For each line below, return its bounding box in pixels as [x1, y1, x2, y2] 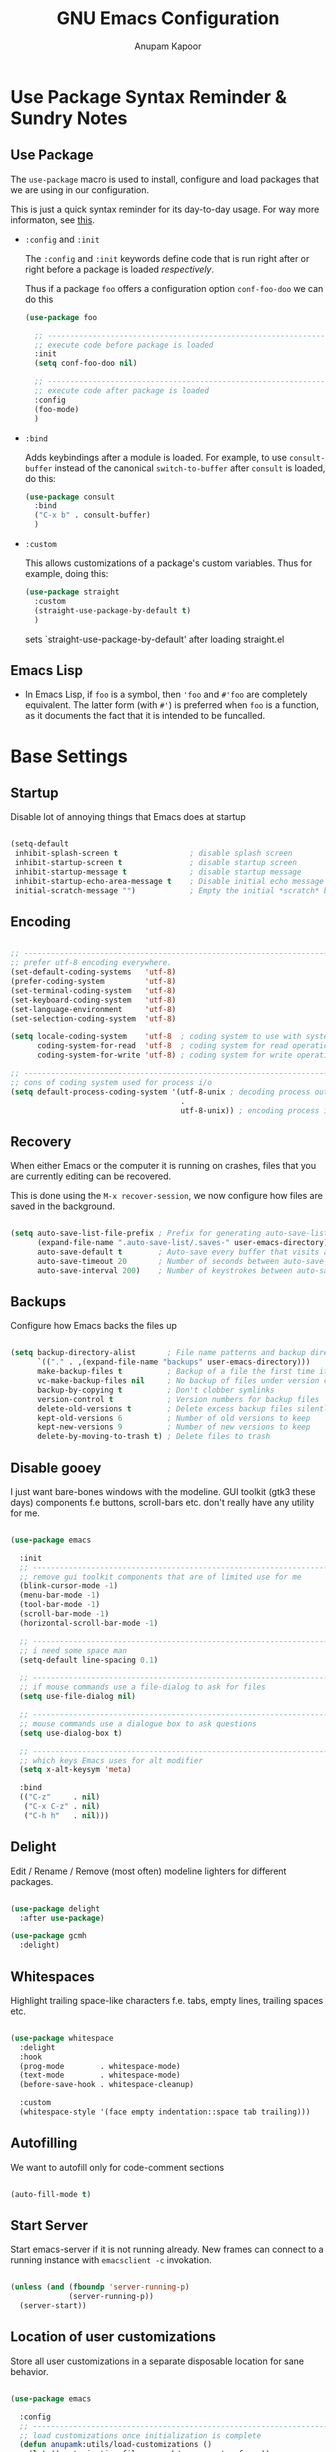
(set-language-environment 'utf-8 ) [10, 1004, 177, 1014]
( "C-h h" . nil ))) [23, 1810, 110, 1821]
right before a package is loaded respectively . [24, 263, 215, 275]
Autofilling [10, 2135, 78, 2152]
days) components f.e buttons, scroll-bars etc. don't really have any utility [10, 1496, 315, 1508]
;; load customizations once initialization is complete [19, 2430, 262, 2441]
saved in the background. [10, 1200, 115, 1212]
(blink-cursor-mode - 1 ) [19, 1581, 118, 1591]
